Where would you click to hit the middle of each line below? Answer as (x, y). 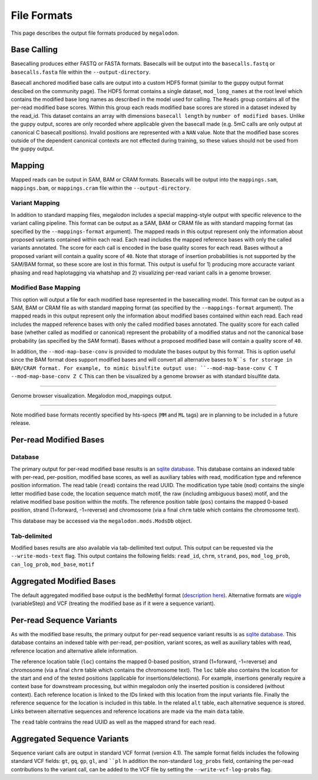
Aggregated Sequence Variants (70, 738)
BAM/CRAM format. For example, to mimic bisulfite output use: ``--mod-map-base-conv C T (144, 368)
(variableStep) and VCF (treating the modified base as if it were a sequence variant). (113, 603)
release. (21, 423)
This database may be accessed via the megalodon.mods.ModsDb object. (102, 521)
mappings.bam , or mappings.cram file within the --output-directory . (101, 188)
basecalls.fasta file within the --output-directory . (81, 72)
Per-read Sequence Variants (64, 620)
